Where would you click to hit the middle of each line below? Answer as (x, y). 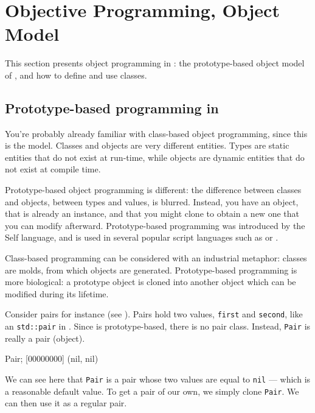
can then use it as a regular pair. (66, 403)
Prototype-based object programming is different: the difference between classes (153, 190)
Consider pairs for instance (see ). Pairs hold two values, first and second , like (154, 314)
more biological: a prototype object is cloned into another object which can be (151, 282)
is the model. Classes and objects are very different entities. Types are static (147, 145)
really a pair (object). (45, 338)
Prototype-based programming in (112, 108)
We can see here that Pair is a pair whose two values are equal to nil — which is (158, 379)
